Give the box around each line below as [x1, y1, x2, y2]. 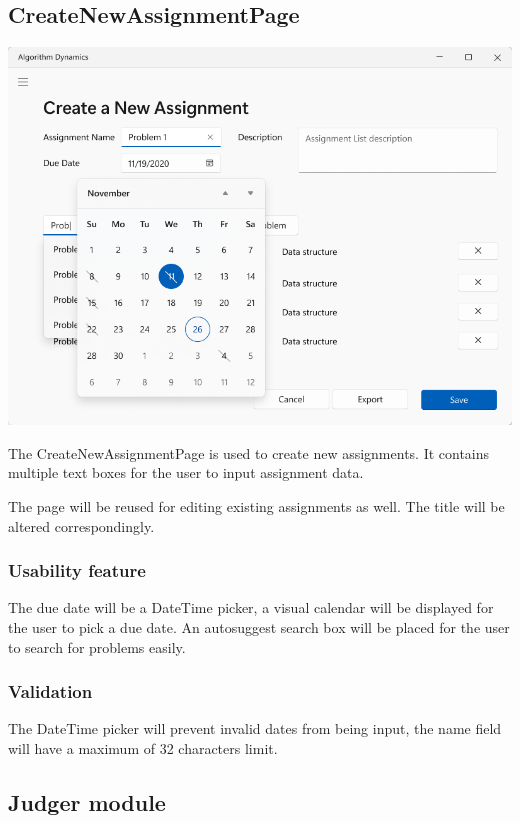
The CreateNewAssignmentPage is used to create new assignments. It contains [8, 442, 490, 463]
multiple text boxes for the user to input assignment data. [8, 462, 364, 483]
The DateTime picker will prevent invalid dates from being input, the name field [8, 718, 502, 739]
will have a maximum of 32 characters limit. [8, 737, 278, 758]
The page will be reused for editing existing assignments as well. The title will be [8, 495, 505, 516]
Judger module [8, 786, 166, 817]
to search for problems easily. [8, 636, 186, 657]
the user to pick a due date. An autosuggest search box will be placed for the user [8, 616, 510, 637]
